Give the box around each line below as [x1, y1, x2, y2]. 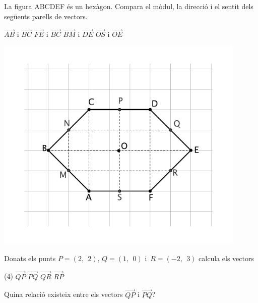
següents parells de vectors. [4, 11, 88, 21]
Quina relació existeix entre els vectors [4, 289, 123, 299]
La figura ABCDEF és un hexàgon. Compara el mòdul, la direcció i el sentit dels [4, 1, 253, 11]
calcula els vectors [199, 252, 254, 263]
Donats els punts [4, 252, 56, 263]
